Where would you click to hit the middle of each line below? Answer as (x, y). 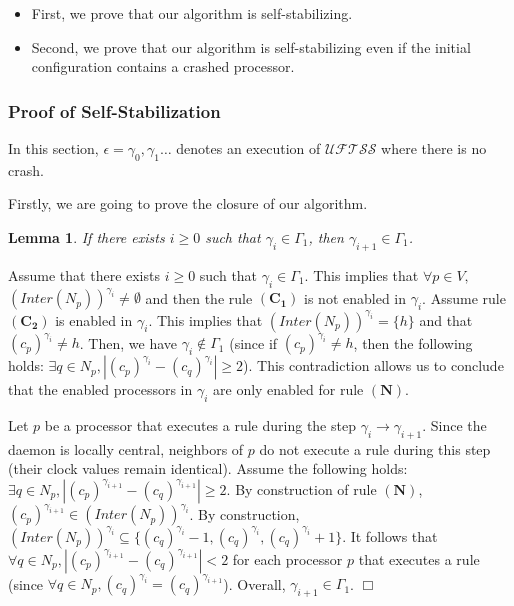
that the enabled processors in (100, 389)
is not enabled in (355, 297)
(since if (253, 342)
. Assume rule (464, 297)
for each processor (287, 558)
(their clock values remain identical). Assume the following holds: (208, 468)
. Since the (454, 424)
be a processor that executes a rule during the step (200, 424)
